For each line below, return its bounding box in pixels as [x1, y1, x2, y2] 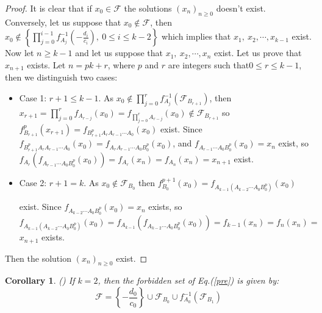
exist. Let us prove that [214, 46, 302, 59]
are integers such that [168, 58, 249, 71]
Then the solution [5, 251, 71, 264]
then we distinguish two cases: [5, 71, 118, 84]
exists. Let [27, 58, 66, 71]
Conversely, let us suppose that [5, 15, 121, 28]
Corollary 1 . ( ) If [5, 274, 75, 287]
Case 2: [19, 176, 47, 189]
